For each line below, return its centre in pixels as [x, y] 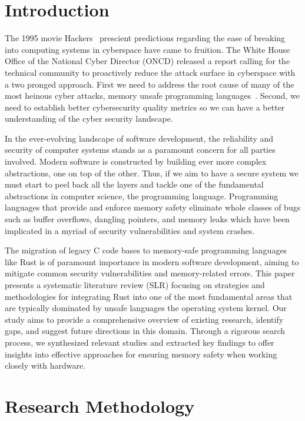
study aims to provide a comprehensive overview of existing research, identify [144, 319]
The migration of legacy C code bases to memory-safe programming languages [146, 250]
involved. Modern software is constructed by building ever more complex [136, 161]
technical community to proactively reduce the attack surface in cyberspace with [150, 72]
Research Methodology [100, 405]
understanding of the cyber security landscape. [89, 118]
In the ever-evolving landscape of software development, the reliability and [139, 138]
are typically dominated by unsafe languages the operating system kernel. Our [146, 308]
